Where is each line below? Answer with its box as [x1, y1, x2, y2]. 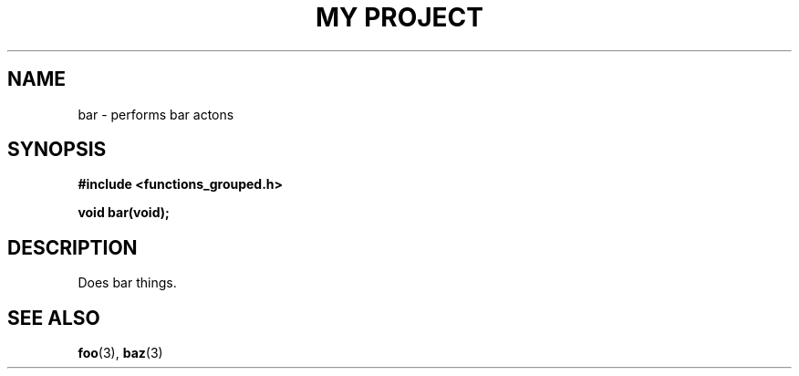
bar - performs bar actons [78, 106, 234, 122]
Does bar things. [78, 275, 177, 291]
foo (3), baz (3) [78, 345, 163, 361]
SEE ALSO [7, 306, 100, 329]
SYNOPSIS [7, 138, 107, 162]
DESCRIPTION [7, 235, 138, 259]
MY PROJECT [315, 2, 484, 33]
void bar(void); [78, 204, 170, 221]
